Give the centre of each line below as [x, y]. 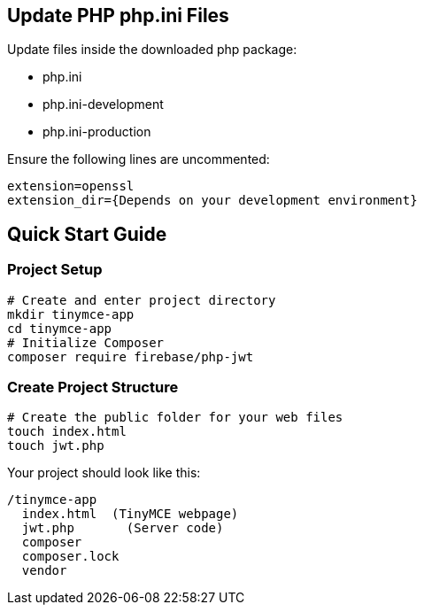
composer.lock [70, 557]
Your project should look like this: [104, 473]
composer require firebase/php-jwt [131, 356]
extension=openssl [71, 186]
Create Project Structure [93, 387]
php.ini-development [103, 105]
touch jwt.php [56, 446]
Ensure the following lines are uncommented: [139, 159]
